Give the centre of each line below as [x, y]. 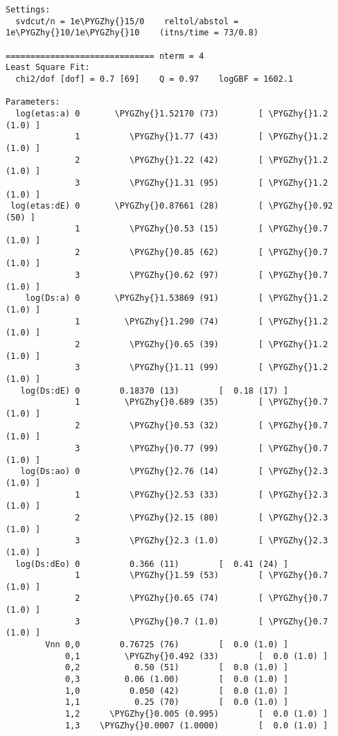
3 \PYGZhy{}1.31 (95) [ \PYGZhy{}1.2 [202, 183]
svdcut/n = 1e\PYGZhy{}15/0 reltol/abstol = [127, 21]
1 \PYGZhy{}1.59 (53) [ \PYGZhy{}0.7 [202, 576]
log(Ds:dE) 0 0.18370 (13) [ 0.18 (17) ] [154, 391]
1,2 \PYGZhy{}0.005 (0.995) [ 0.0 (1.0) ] [196, 714]
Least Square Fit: [48, 68]
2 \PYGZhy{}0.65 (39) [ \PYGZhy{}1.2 [202, 345]
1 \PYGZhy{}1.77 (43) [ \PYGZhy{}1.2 [202, 137]
